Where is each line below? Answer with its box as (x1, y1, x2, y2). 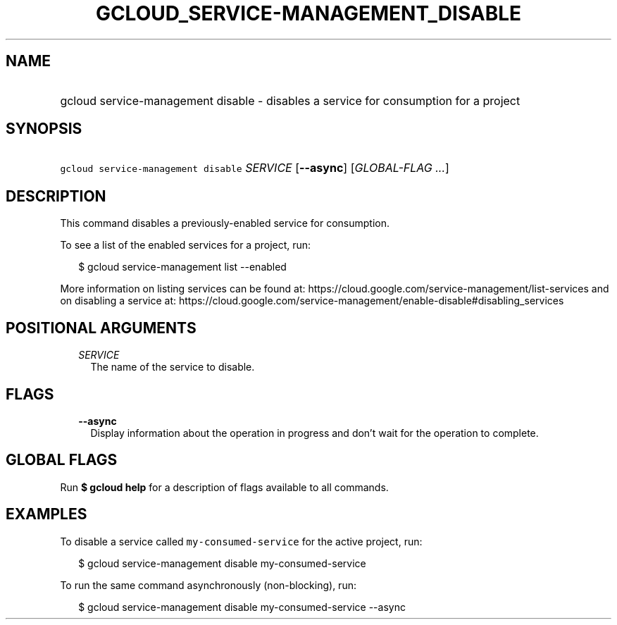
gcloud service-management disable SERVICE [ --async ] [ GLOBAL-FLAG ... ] (60, 161, 449, 175)
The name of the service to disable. (90, 361, 255, 373)
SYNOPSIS (6, 120, 82, 138)
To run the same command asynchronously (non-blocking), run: (60, 578, 356, 591)
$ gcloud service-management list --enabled (78, 261, 287, 273)
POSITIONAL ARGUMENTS (6, 318, 197, 337)
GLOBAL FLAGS (6, 451, 118, 469)
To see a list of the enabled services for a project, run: (60, 239, 311, 252)
